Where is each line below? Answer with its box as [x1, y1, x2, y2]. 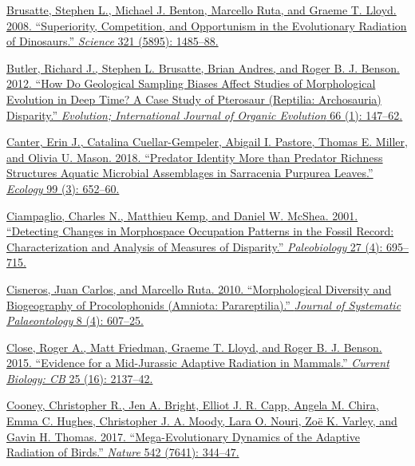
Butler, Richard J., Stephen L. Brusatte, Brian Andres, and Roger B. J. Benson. [6, 59, 400, 76]
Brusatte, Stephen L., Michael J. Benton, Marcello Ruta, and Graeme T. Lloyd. [6, 2, 397, 18]
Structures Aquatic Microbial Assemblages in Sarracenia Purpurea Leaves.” [6, 164, 373, 181]
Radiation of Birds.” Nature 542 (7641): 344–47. [6, 444, 239, 460]
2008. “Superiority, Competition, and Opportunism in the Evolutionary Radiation [6, 17, 407, 34]
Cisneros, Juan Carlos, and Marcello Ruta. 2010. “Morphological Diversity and [6, 280, 392, 297]
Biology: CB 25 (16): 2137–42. [6, 369, 153, 386]
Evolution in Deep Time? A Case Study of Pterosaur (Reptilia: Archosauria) [6, 90, 381, 107]
